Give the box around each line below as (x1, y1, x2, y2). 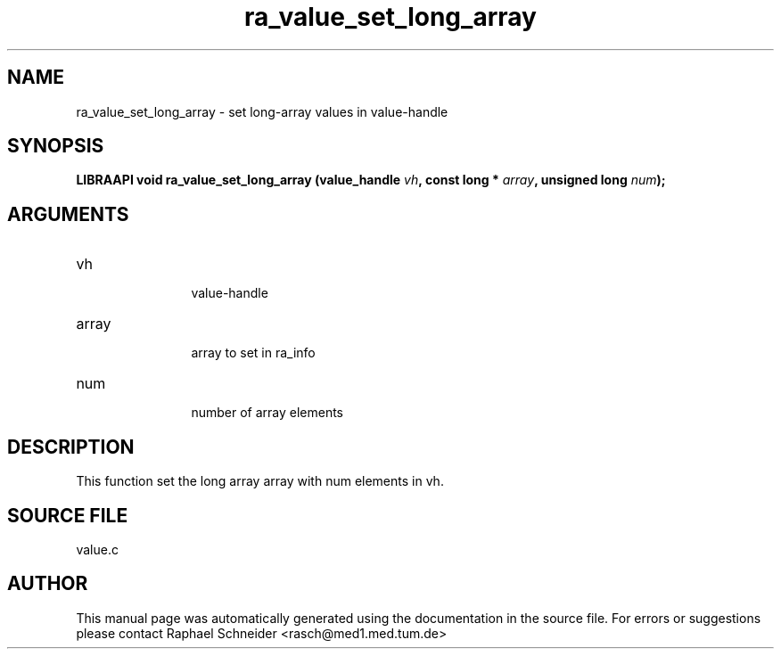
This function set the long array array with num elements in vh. (76, 473, 444, 489)
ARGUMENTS (7, 202, 129, 225)
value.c (76, 541, 119, 557)
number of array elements (191, 405, 343, 421)
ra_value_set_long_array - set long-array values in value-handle (76, 103, 448, 119)
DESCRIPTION (7, 435, 135, 458)
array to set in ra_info (191, 345, 316, 361)
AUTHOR (7, 572, 88, 595)
